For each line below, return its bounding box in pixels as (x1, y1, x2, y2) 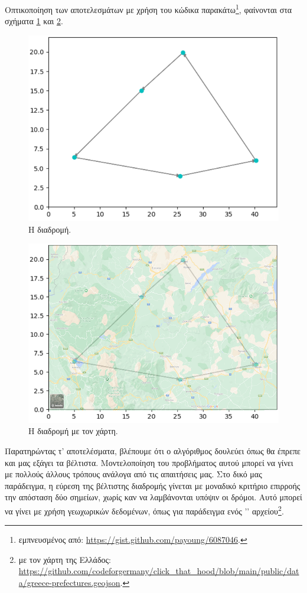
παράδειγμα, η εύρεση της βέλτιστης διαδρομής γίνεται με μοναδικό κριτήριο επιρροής (5, 479, 301, 491)
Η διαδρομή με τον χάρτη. (28, 425, 118, 437)
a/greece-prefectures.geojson (18, 576, 120, 589)
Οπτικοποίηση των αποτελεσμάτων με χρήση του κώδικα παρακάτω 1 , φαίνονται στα (5, 2, 292, 15)
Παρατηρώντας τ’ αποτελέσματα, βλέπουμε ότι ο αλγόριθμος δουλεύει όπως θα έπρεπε (5, 445, 301, 457)
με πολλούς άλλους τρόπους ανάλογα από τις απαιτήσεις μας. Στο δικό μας (5, 468, 262, 480)
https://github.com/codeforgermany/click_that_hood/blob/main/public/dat (18, 565, 299, 577)
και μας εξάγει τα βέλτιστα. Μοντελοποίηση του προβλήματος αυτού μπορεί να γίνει (5, 456, 293, 468)
